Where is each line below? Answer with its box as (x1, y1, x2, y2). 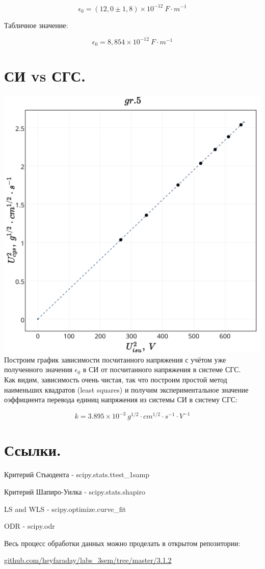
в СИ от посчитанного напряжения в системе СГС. (83, 364, 241, 375)
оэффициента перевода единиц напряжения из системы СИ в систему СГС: (4, 394, 238, 405)
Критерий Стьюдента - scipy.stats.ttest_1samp (4, 469, 150, 480)
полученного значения (4, 364, 72, 375)
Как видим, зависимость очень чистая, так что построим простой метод (4, 374, 227, 384)
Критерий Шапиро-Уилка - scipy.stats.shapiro (4, 486, 145, 497)
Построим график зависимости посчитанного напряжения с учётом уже (4, 354, 226, 365)
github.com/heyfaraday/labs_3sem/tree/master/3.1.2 (4, 555, 172, 565)
